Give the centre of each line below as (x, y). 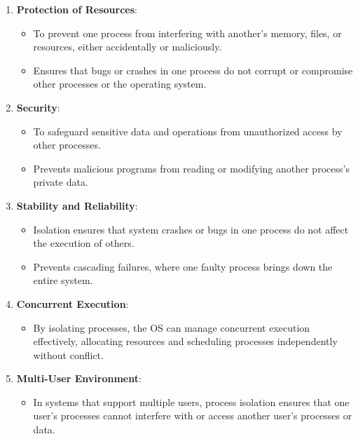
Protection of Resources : (77, 9)
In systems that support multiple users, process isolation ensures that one (191, 401)
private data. (61, 182)
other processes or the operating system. (120, 84)
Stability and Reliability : (77, 205)
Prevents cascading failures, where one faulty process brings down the (183, 266)
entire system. (63, 280)
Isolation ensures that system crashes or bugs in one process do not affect (191, 229)
